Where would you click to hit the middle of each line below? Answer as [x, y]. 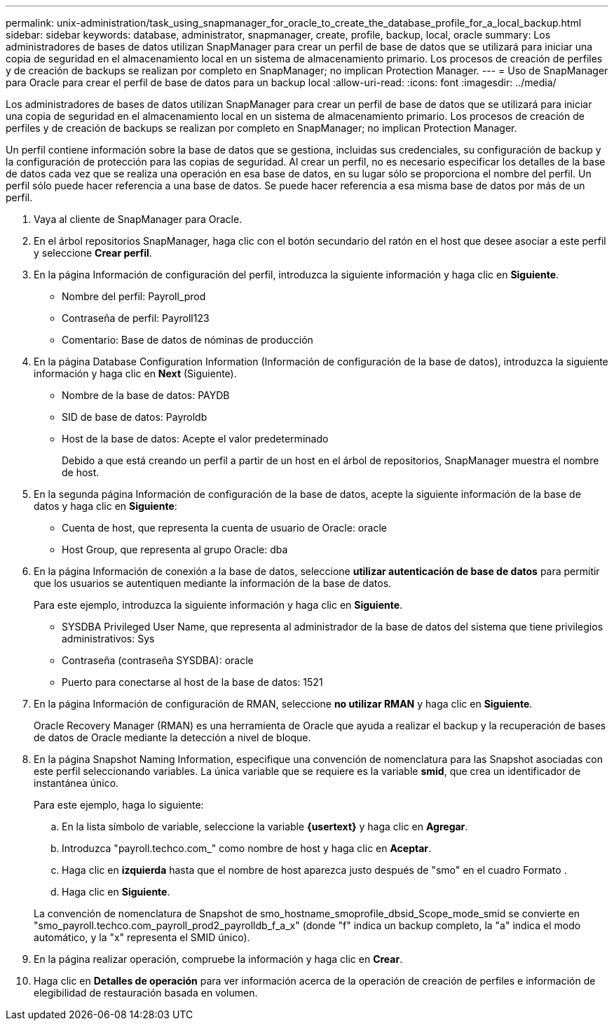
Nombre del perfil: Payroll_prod [134, 296]
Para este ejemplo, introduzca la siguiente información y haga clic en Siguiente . [218, 605]
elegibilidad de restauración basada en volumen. [146, 993]
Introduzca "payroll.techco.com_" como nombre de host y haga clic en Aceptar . [247, 848]
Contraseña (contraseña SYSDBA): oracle [158, 660]
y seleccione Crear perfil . [93, 253]
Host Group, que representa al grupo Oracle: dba [175, 549]
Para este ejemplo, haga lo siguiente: [119, 805]
